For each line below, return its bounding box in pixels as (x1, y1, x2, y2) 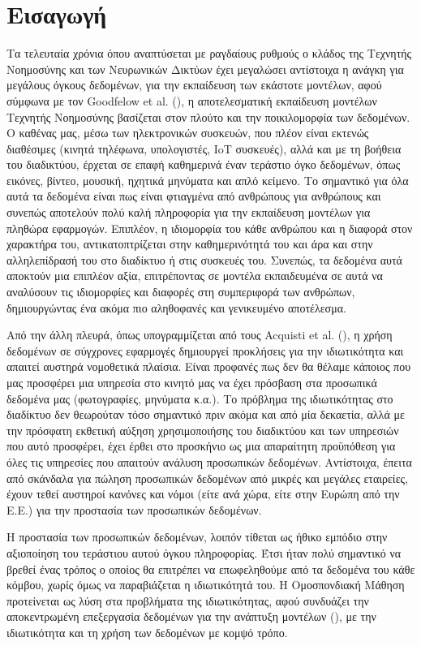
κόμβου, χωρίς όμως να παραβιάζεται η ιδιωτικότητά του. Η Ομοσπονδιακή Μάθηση (6, 576, 405, 593)
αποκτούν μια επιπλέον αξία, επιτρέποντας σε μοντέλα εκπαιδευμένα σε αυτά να (6, 267, 383, 284)
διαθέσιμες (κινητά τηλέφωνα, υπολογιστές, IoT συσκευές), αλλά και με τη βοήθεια (6, 140, 402, 157)
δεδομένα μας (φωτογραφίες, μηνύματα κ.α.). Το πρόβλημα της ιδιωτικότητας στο (6, 390, 393, 407)
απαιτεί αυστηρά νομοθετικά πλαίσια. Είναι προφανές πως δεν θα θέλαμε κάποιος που (6, 358, 411, 375)
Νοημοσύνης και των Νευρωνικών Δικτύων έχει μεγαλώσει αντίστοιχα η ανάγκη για (6, 60, 404, 77)
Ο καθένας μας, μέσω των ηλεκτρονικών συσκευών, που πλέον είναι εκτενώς (6, 124, 369, 141)
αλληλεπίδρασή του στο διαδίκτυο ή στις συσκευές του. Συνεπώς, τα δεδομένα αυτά (6, 251, 402, 268)
